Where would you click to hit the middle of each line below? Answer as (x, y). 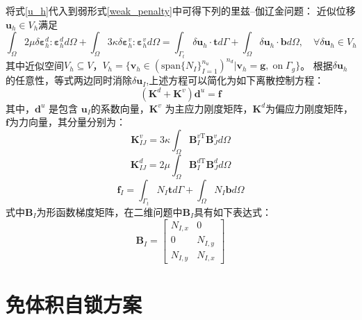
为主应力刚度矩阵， (209, 108)
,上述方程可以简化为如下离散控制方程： (235, 80)
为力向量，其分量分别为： (67, 122)
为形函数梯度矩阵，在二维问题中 (109, 211)
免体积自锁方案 (74, 304)
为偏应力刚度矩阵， (310, 108)
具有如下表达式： (233, 211)
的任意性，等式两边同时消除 (69, 80)
